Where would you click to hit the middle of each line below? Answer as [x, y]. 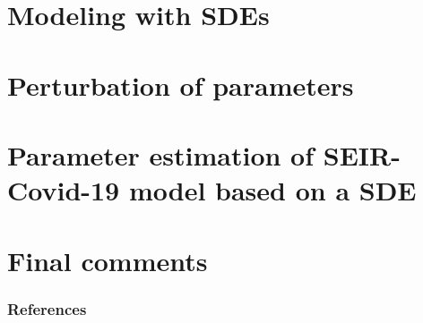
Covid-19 [64, 190]
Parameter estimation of [161, 154]
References [47, 308]
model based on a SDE [272, 190]
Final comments [108, 260]
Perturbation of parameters [181, 85]
